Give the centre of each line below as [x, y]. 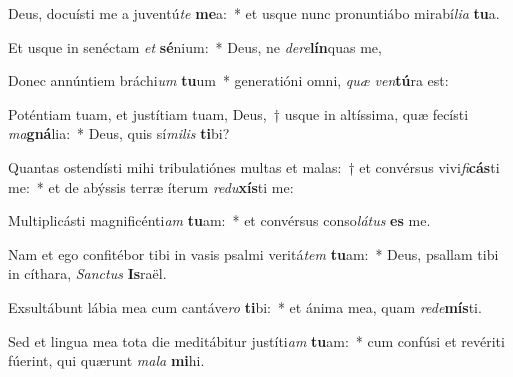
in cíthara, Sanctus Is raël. [87, 273]
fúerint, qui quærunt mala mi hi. [106, 360]
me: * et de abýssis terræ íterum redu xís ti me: [151, 186]
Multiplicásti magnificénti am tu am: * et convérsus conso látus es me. [219, 220]
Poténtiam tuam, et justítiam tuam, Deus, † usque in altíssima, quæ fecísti [238, 113]
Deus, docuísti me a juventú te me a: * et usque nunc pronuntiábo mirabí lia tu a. [254, 13]
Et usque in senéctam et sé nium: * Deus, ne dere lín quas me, [195, 46]
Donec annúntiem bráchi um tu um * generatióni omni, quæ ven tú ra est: [228, 80]
